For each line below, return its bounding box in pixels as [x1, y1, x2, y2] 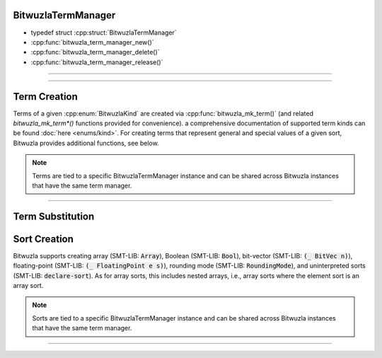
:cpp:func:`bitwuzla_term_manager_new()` [30, 37, 155, 46]
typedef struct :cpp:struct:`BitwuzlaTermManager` [30, 28, 177, 37]
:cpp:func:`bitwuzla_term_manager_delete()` [30, 48, 160, 57]
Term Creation [13, 91, 78, 103]
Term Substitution [13, 210, 95, 222]
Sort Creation [13, 233, 74, 245]
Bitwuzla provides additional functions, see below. [13, 139, 159, 147]
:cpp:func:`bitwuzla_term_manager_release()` [30, 57, 163, 67]
